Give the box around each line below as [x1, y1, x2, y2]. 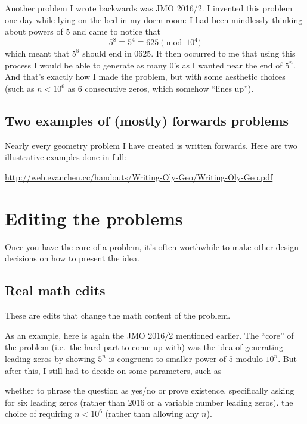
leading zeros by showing [5, 352, 95, 364]
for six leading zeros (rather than [5, 395, 125, 408]
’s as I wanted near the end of [173, 58, 283, 71]
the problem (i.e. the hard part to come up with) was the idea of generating [5, 341, 283, 353]
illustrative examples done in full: [5, 151, 126, 163]
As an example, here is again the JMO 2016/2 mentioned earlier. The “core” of [5, 329, 294, 341]
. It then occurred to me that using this [151, 47, 296, 60]
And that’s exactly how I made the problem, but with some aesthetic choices [5, 70, 286, 83]
